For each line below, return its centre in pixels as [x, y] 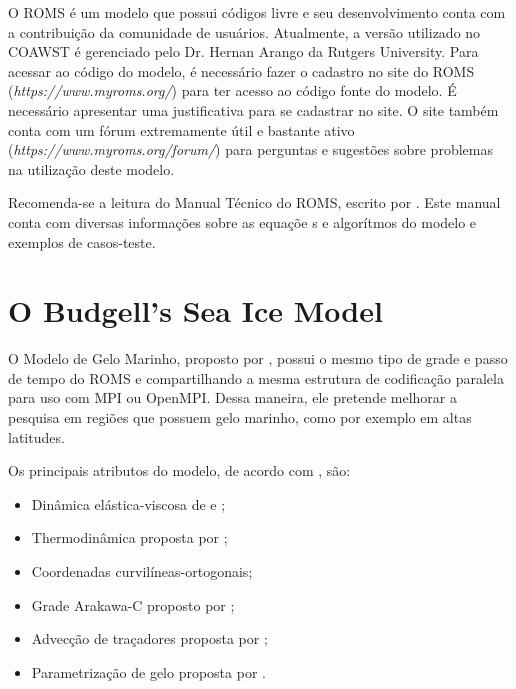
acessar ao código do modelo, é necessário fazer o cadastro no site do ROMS [241, 70]
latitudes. [36, 436]
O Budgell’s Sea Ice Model [195, 310]
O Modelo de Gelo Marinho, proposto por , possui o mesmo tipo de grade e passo [258, 358]
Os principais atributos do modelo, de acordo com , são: [179, 470]
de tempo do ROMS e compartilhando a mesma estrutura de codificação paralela [256, 377]
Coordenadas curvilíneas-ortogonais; [142, 571]
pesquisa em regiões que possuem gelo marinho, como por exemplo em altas [240, 417]
